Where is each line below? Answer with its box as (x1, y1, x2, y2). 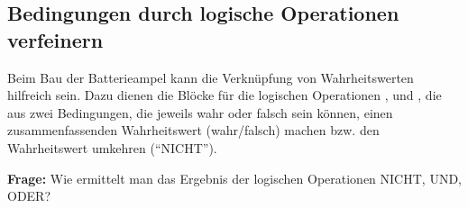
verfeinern (7, 25, 104, 53)
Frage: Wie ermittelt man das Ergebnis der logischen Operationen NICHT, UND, (7, 168, 462, 187)
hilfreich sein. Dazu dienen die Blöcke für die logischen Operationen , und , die (7, 86, 442, 104)
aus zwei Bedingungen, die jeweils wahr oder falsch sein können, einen (7, 103, 393, 122)
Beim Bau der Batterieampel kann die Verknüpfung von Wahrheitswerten (7, 68, 414, 86)
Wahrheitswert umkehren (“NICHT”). (7, 138, 217, 157)
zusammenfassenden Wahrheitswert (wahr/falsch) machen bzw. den (7, 121, 380, 140)
